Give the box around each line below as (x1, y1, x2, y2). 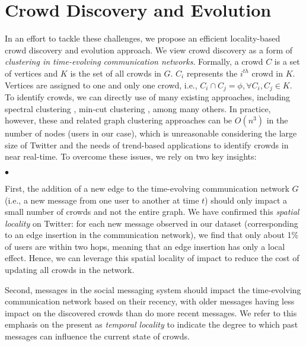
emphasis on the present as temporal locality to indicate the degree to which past (5, 318, 298, 331)
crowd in (251, 66, 283, 79)
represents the (186, 66, 238, 79)
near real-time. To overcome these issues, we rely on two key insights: (5, 150, 257, 163)
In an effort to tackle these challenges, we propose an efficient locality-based (5, 32, 280, 45)
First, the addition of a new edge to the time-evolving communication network (5, 182, 289, 194)
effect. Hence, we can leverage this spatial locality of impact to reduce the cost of (5, 252, 299, 264)
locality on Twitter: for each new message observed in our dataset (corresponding (5, 217, 298, 229)
